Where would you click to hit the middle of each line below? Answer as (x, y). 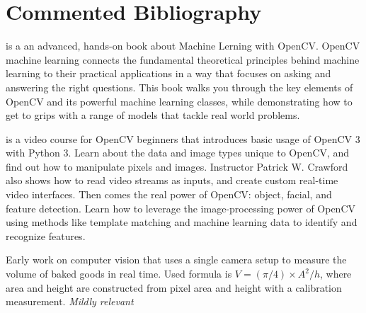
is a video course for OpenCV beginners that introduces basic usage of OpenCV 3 (183, 138)
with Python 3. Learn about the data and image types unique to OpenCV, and (178, 153)
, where (336, 274)
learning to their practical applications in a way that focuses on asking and (168, 73)
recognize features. (46, 235)
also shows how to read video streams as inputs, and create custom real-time (172, 180)
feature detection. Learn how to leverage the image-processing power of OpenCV (181, 208)
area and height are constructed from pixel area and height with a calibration (174, 287)
